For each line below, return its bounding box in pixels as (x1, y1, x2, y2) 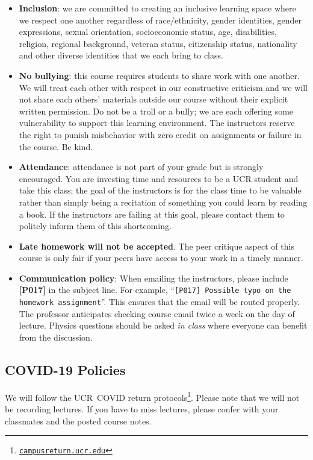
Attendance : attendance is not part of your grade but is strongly (19, 160, 264, 173)
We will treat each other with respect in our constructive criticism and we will (19, 81, 308, 93)
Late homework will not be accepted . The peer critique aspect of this (19, 239, 294, 252)
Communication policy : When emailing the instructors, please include (19, 271, 288, 284)
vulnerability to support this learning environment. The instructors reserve (19, 116, 295, 129)
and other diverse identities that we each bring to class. (19, 49, 223, 61)
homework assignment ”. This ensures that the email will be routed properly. (19, 295, 300, 308)
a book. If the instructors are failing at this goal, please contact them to (19, 207, 285, 220)
